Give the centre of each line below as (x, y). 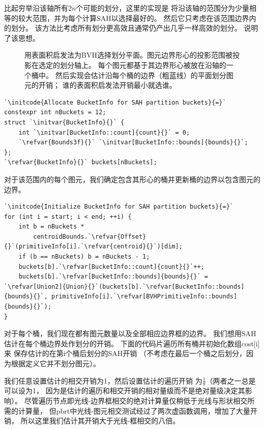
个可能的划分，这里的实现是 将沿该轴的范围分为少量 (163, 8)
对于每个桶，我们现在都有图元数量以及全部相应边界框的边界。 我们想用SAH (130, 333)
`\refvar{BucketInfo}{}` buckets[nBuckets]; (81, 162)
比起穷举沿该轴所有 (36, 8)
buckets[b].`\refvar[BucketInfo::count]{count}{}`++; (111, 267)
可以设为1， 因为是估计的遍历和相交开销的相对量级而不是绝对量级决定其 (125, 390)
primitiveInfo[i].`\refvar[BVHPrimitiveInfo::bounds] (144, 297)
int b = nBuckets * (51, 227)
